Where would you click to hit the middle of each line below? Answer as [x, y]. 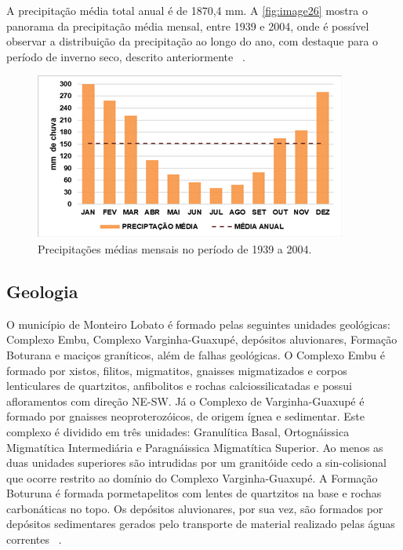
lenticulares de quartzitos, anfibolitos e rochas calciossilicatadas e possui [180, 386]
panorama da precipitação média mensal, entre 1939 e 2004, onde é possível [188, 25]
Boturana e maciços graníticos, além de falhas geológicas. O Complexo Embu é [196, 354]
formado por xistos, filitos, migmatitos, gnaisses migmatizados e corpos [177, 370]
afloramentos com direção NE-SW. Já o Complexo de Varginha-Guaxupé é [185, 401]
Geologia [42, 291]
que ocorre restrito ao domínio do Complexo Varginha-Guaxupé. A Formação [192, 477]
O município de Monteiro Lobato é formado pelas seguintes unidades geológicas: [198, 324]
